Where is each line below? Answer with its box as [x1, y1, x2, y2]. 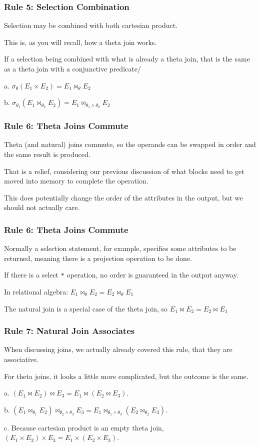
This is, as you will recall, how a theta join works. [4, 36, 157, 47]
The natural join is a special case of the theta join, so [4, 303, 167, 313]
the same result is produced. [4, 149, 90, 159]
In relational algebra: [4, 286, 68, 297]
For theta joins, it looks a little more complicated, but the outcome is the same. [4, 370, 248, 381]
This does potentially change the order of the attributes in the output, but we [4, 192, 243, 202]
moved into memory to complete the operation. [4, 175, 148, 186]
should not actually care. [4, 202, 80, 212]
